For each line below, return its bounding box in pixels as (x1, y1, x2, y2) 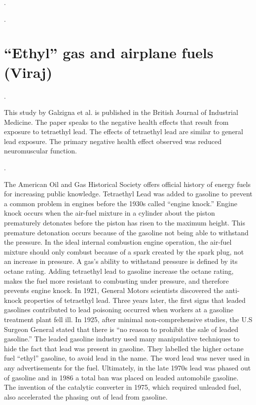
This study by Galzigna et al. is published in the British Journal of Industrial (4, 107, 238, 117)
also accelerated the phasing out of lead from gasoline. (4, 391, 168, 402)
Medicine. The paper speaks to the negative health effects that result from (4, 116, 229, 127)
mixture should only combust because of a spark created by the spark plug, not (4, 246, 244, 257)
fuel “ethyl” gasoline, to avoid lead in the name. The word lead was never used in (4, 353, 250, 363)
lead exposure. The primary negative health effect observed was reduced (4, 136, 221, 146)
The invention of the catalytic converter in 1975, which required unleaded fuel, (4, 382, 241, 392)
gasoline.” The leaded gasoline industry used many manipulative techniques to (4, 333, 240, 344)
